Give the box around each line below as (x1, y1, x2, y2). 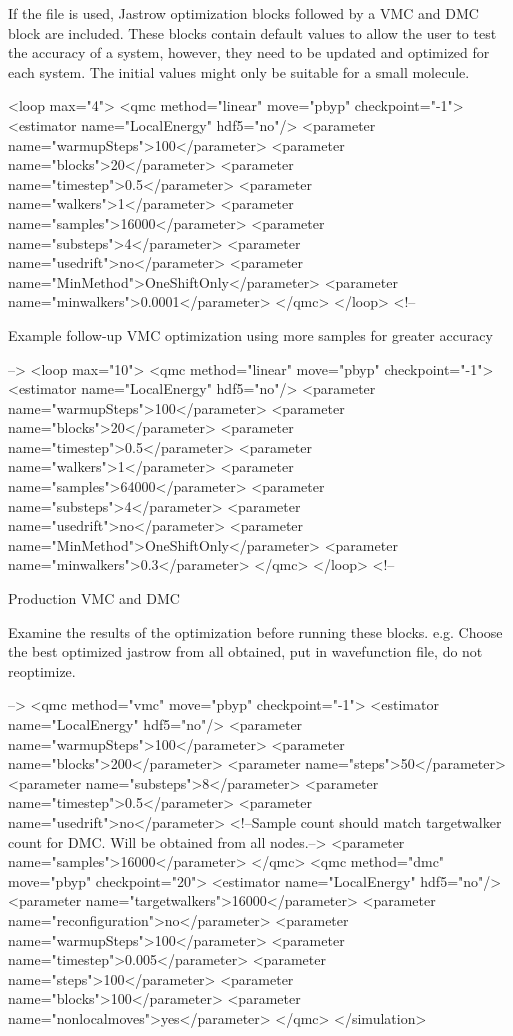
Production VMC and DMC (8, 588, 180, 609)
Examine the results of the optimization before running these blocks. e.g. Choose (8, 621, 503, 642)
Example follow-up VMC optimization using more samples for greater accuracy (8, 324, 493, 345)
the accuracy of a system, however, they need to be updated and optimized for (8, 42, 490, 63)
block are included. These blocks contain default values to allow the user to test (8, 22, 497, 43)
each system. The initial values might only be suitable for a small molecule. (8, 61, 470, 82)
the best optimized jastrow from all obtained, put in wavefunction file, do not (8, 641, 483, 662)
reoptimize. (8, 660, 76, 681)
